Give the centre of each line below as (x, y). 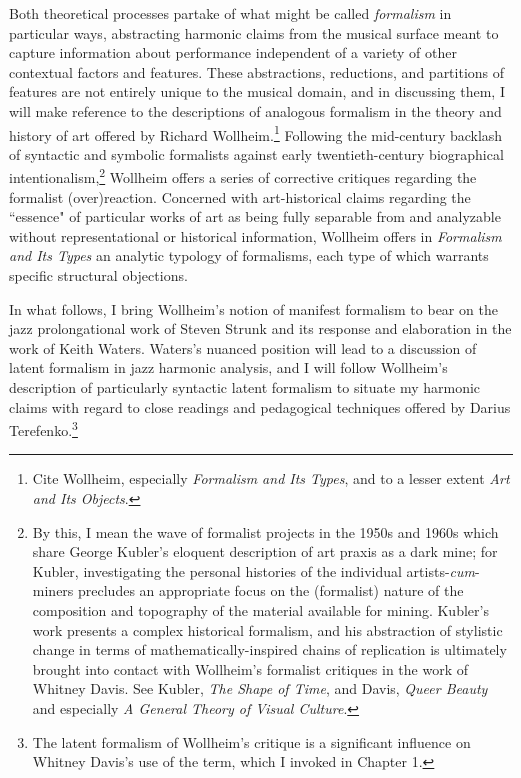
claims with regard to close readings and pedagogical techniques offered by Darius (260, 406)
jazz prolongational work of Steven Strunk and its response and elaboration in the (260, 328)
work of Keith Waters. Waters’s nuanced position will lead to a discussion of (243, 347)
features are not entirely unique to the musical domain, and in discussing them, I (257, 91)
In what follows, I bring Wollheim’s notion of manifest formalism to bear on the (253, 308)
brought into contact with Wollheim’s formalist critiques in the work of (250, 668)
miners (53, 590)
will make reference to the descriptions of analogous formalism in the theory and (255, 110)
